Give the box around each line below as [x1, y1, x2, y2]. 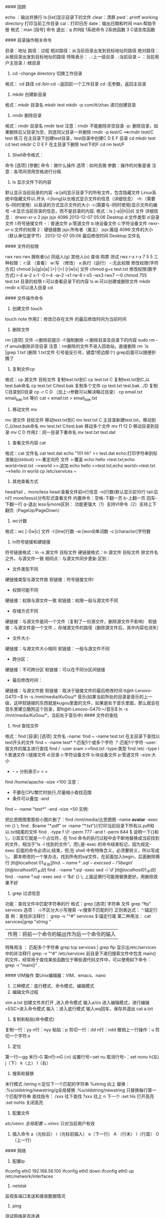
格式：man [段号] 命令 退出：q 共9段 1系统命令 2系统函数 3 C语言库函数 [10, 27, 156, 33]
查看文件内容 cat [12, 439, 46, 445]
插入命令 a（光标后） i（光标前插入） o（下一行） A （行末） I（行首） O [12, 1131, 160, 1137]
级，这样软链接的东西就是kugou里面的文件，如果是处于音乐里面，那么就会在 [5, 700, 160, 706]
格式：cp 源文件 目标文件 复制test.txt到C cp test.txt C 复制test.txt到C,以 [5, 377, 150, 382]
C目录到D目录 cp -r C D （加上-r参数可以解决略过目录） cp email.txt [5, 389, 142, 394]
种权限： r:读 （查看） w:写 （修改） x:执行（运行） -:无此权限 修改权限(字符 [5, 260, 159, 266]
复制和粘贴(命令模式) [12, 1016, 55, 1022]
